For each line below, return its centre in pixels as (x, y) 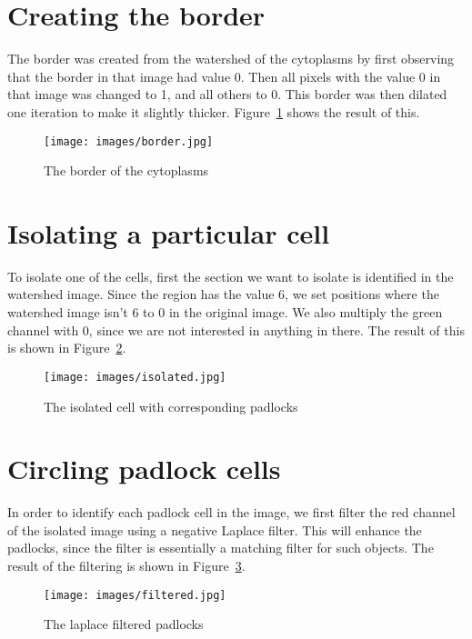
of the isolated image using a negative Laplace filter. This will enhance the (215, 529)
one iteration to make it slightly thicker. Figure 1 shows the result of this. (214, 111)
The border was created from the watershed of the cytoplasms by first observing (231, 59)
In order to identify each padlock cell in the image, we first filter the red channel (231, 512)
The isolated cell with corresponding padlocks (171, 406)
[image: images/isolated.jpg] (135, 377)
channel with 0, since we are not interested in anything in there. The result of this (236, 329)
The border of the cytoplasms (126, 170)
